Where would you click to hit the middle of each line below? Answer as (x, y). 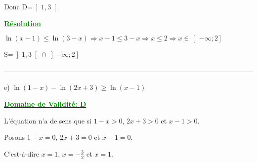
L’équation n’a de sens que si (48, 120)
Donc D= (18, 6)
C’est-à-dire (21, 153)
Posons (14, 137)
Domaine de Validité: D (45, 103)
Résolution (22, 23)
